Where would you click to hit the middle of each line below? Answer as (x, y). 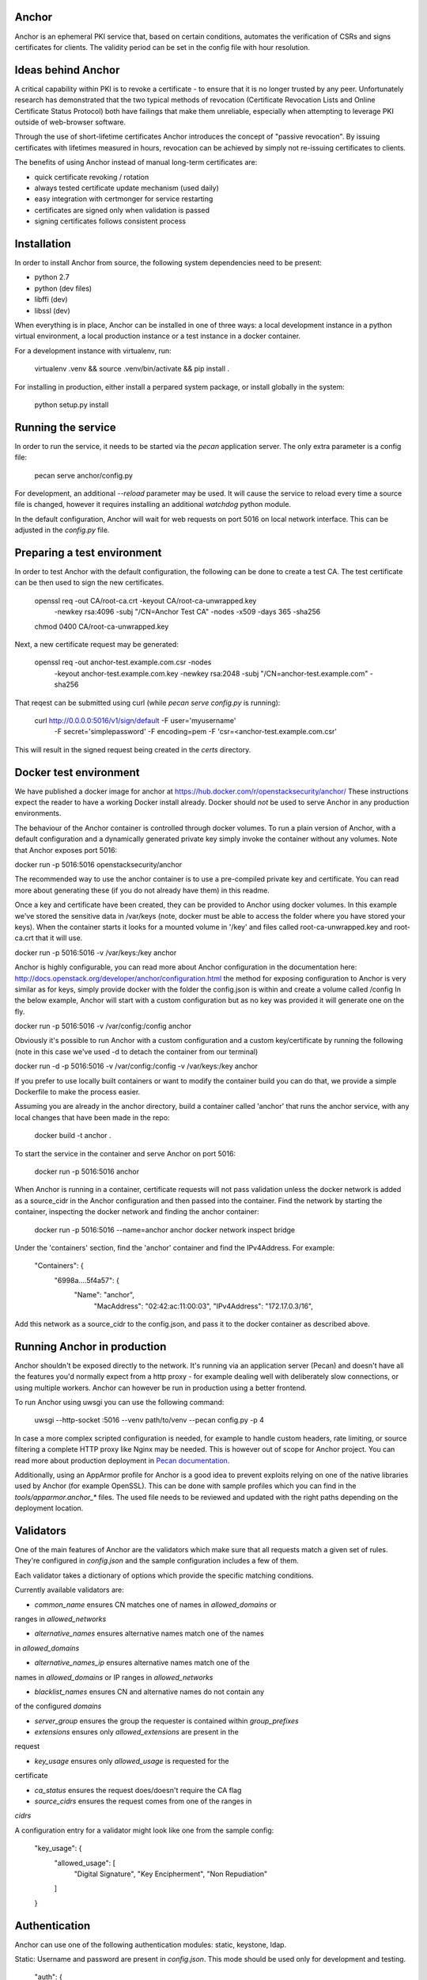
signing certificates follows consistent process (110, 221)
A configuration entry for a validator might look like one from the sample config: (144, 1830)
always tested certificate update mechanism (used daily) (127, 188)
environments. (38, 813)
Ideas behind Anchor (67, 70)
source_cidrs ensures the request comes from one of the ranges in (143, 1801)
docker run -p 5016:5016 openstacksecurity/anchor (98, 865)
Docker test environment (77, 772)
